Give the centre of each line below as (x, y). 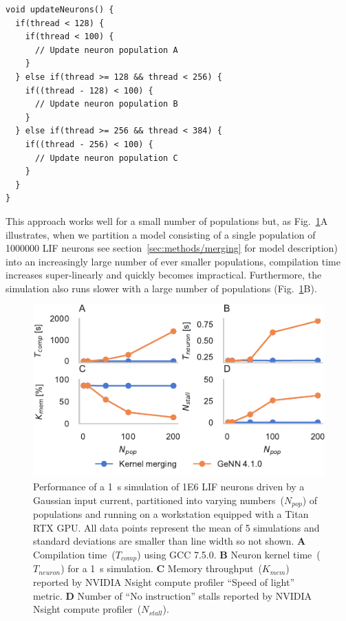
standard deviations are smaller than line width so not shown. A (170, 541)
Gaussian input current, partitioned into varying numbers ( (159, 500)
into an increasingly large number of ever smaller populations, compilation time (173, 261)
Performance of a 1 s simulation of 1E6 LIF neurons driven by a (169, 487)
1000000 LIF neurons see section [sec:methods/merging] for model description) (172, 248)
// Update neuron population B (106, 104)
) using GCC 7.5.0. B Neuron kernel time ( (229, 554)
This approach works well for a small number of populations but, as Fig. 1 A (167, 220)
